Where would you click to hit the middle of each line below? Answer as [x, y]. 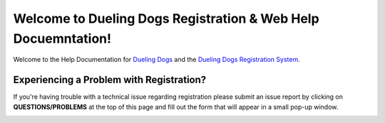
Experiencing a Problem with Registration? [110, 80]
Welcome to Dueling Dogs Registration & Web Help [166, 18]
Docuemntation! [62, 38]
